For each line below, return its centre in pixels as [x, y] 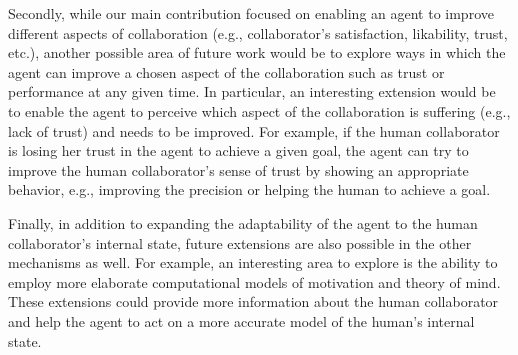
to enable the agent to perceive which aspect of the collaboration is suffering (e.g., [259, 110]
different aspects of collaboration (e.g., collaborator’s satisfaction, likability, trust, [258, 32]
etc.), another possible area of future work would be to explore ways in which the [257, 52]
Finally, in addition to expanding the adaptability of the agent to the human [243, 222]
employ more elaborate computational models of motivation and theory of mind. [254, 281]
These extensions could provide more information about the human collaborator [253, 301]
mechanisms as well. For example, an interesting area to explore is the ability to [253, 262]
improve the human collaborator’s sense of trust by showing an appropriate [238, 169]
